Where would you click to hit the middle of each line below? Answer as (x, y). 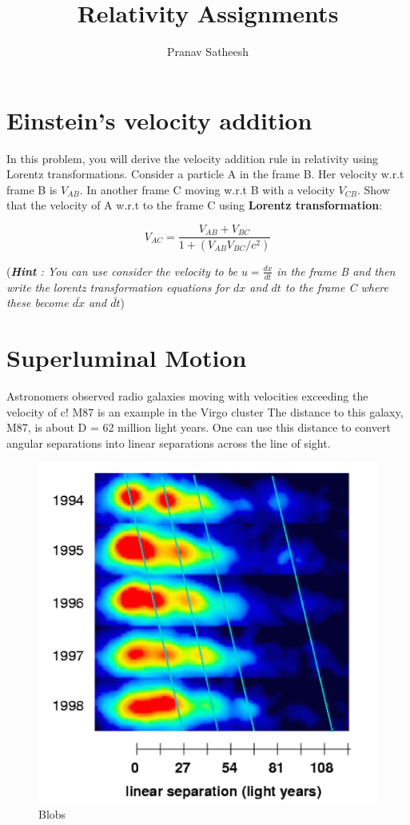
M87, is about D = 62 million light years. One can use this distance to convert (199, 427)
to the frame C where (336, 287)
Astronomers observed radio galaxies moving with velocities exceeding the (187, 396)
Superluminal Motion (127, 358)
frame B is (32, 189)
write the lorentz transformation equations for (118, 287)
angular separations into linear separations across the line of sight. (169, 442)
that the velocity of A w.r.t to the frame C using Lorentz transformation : (195, 205)
